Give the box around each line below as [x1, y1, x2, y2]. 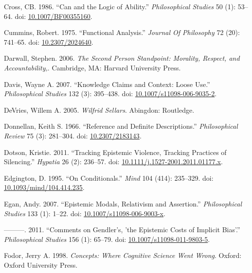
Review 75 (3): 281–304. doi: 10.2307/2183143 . [4, 130, 142, 140]
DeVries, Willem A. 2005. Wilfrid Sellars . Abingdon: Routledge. [4, 104, 195, 115]
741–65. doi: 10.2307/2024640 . [4, 36, 93, 47]
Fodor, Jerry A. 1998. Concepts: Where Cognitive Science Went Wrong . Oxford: [4, 250, 242, 260]
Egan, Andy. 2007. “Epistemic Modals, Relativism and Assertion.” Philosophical [4, 198, 242, 208]
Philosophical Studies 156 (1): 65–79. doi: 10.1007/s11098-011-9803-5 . [4, 234, 210, 244]
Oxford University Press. [4, 259, 78, 270]
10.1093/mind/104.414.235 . [4, 182, 85, 192]
